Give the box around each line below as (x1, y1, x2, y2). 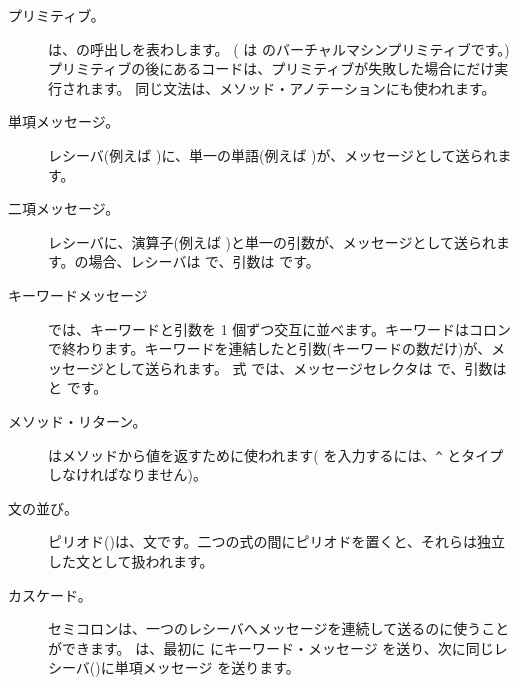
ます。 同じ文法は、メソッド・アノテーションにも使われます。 (89, 77, 496, 98)
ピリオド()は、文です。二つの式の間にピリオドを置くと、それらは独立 (48, 531, 505, 552)
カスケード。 (8, 584, 92, 605)
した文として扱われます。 (48, 550, 214, 571)
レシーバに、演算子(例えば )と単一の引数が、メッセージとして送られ (48, 231, 497, 252)
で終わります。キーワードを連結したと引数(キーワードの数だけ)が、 (48, 338, 492, 359)
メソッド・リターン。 (8, 410, 147, 431)
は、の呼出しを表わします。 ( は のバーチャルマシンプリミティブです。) (48, 38, 510, 59)
